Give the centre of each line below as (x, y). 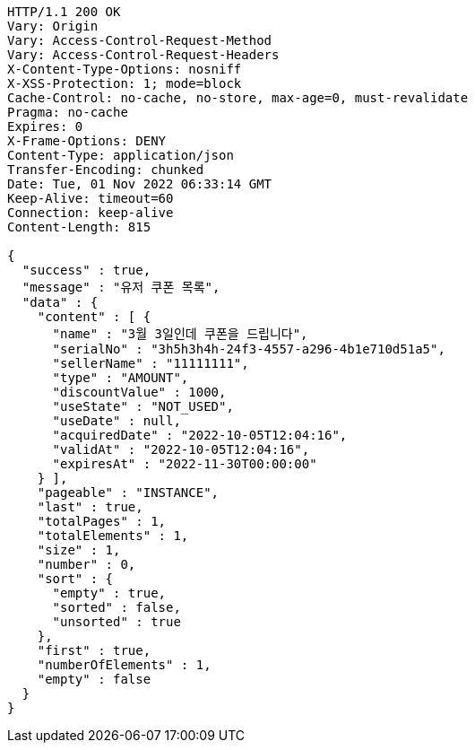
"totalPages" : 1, (102, 521)
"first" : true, (94, 650)
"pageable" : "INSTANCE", (128, 493)
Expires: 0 (45, 126)
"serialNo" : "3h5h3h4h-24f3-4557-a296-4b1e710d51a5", (249, 349)
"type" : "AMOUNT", (121, 378)
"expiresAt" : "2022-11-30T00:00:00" (185, 464)
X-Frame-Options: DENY (87, 141)
